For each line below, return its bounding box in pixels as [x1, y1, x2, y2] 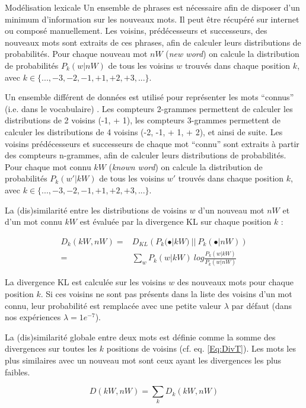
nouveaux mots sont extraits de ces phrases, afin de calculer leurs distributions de [5, 36, 301, 48]
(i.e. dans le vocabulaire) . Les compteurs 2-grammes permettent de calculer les [5, 102, 293, 114]
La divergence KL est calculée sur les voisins [5, 276, 166, 288]
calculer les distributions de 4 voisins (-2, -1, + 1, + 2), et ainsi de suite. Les [5, 125, 283, 138]
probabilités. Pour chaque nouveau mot [5, 47, 148, 60]
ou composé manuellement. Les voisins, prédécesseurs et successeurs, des [5, 24, 267, 37]
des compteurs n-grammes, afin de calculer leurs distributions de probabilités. [5, 149, 286, 161]
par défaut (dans [231, 299, 292, 311]
